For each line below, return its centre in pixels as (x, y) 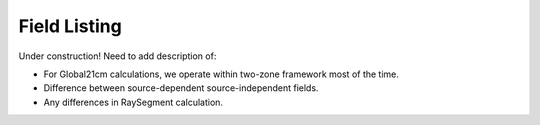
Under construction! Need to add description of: (117, 56)
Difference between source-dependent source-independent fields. (181, 88)
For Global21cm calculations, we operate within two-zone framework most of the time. (221, 74)
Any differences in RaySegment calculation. (133, 102)
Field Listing (70, 26)
